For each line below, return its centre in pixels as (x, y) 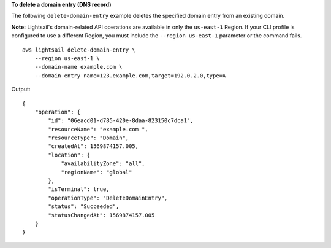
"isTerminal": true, (79, 189)
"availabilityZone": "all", (103, 164)
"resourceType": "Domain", (89, 138)
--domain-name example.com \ (78, 67)
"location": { (69, 155)
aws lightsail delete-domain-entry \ (79, 50)
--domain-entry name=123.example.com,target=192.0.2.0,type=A (130, 76)
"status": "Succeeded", (84, 207)
